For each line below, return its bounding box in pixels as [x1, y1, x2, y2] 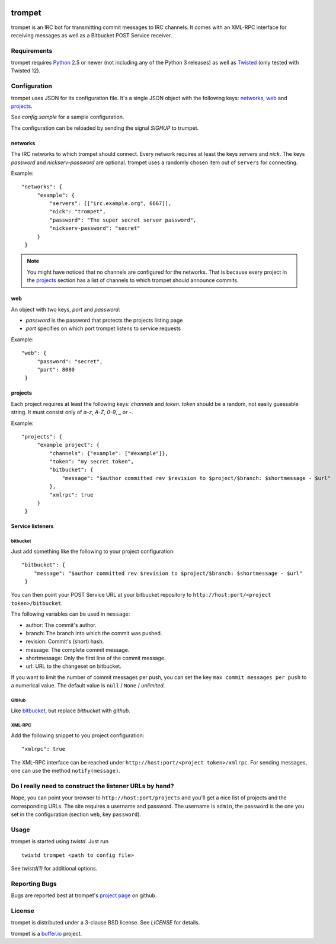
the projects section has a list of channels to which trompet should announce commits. [27, 277, 239, 284]
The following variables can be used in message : [11, 610, 130, 617]
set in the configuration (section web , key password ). [11, 811, 142, 818]
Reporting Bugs [11, 879, 57, 888]
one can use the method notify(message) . [11, 767, 121, 775]
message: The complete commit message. [25, 646, 130, 653]
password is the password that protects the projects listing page [25, 317, 183, 324]
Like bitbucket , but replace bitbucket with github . [11, 707, 130, 714]
